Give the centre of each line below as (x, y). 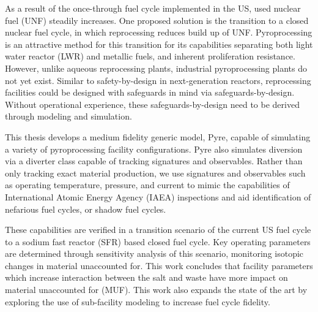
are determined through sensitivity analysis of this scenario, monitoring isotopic (154, 253)
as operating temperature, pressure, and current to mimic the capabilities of (147, 185)
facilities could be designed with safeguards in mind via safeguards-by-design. (150, 92)
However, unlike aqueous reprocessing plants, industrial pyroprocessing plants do (156, 68)
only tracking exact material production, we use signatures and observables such (155, 173)
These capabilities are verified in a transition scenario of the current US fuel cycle (158, 230)
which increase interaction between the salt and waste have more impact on (146, 277)
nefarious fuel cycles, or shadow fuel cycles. (86, 209)
